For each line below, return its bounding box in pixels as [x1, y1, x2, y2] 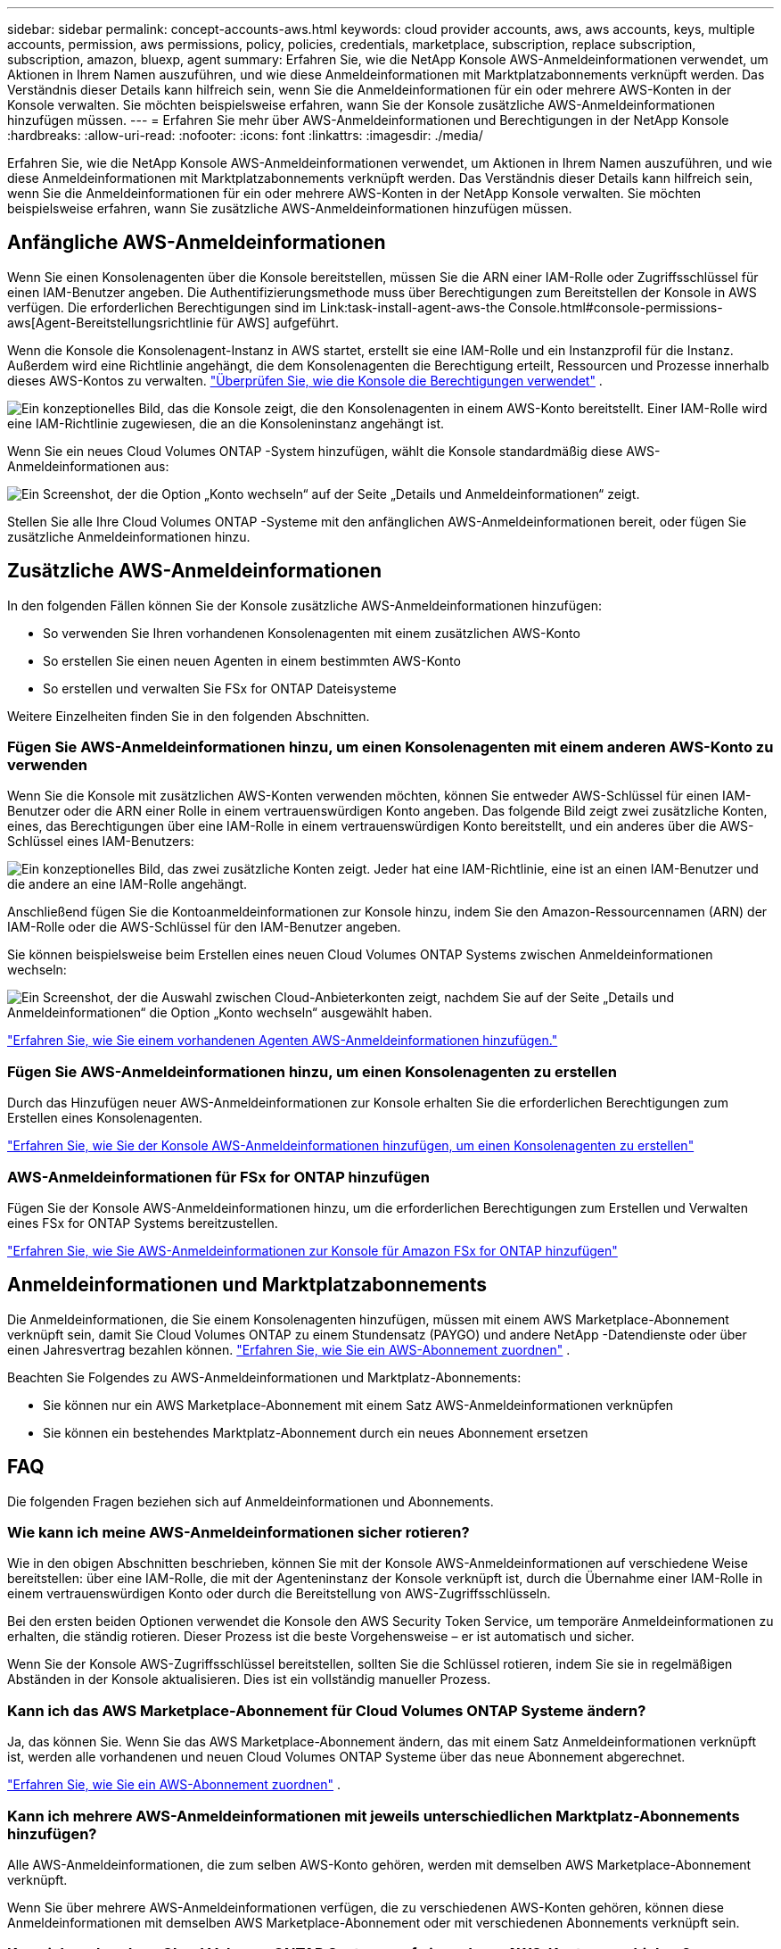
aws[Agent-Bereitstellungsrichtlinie [7, 314, 214, 330]
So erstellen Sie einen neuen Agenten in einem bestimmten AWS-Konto [43, 652, 461, 668]
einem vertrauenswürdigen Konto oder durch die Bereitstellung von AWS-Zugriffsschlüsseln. [7, 1586, 551, 1602]
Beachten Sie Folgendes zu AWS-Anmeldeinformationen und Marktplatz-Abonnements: [7, 1369, 522, 1385]
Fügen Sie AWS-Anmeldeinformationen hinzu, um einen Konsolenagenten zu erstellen [7, 1062, 617, 1081]
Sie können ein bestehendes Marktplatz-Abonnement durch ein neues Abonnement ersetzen [43, 1424, 588, 1440]
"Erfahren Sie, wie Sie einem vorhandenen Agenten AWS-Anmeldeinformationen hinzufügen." [7, 1033, 558, 1049]
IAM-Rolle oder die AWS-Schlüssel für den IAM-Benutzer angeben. [7, 919, 401, 935]
